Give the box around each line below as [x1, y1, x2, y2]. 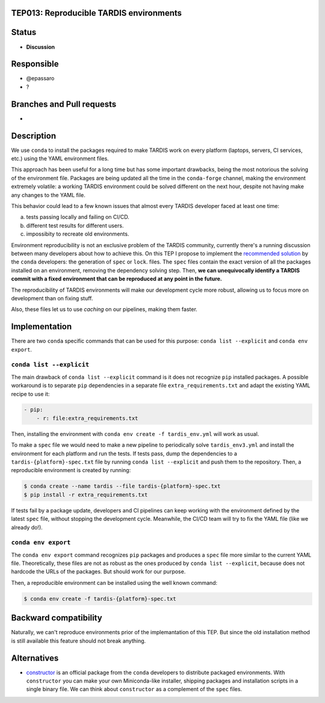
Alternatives [11, 653, 59, 663]
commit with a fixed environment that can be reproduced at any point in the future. [11, 275, 223, 283]
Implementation [11, 321, 72, 332]
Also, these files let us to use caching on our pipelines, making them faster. [11, 306, 198, 313]
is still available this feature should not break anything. [11, 637, 146, 645]
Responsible [11, 59, 59, 69]
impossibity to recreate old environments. [26, 230, 129, 238]
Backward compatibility [11, 613, 102, 623]
